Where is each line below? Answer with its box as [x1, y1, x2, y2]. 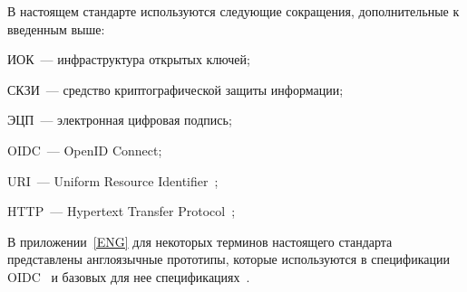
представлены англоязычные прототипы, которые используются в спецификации [7, 250, 450, 268]
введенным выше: [7, 19, 105, 38]
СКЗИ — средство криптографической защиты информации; [7, 80, 344, 99]
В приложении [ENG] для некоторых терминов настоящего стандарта [7, 231, 393, 250]
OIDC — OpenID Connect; [7, 140, 162, 159]
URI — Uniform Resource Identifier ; [7, 171, 219, 190]
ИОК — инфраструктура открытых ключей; [7, 50, 250, 69]
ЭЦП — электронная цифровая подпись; [7, 110, 232, 129]
